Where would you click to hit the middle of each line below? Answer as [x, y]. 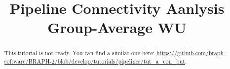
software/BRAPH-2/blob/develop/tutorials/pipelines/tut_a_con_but [95, 61]
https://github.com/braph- [191, 53]
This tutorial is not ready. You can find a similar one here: [79, 53]
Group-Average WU [117, 27]
